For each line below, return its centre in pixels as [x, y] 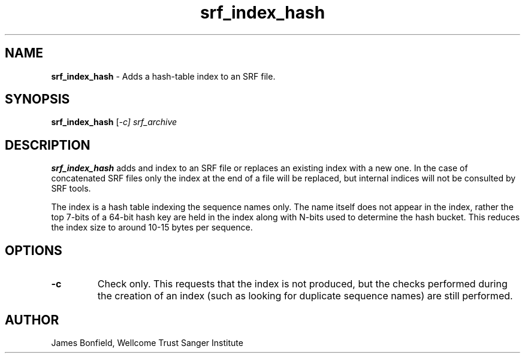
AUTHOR [32, 320]
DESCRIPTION [48, 145]
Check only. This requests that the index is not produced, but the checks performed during [302, 284]
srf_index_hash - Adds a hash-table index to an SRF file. [163, 76]
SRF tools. [71, 189]
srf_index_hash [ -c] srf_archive [114, 122]
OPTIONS [34, 250]
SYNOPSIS [37, 99]
